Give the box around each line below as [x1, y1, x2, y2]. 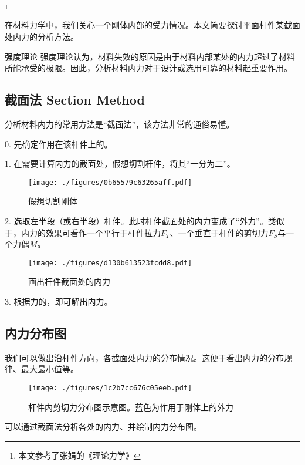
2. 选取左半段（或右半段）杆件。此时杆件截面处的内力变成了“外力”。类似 [5, 214, 284, 227]
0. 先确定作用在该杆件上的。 [5, 137, 113, 150]
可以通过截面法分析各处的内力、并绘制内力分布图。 [5, 420, 202, 433]
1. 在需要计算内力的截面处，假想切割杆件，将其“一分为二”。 [5, 157, 235, 170]
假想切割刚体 [28, 195, 77, 207]
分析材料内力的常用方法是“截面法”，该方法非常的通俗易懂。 [5, 117, 235, 130]
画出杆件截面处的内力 [28, 275, 110, 288]
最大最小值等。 [21, 363, 79, 375]
